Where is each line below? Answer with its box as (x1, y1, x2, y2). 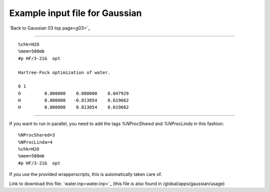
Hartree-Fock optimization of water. (18, 69, 111, 75)
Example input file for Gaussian (9, 7, 142, 18)
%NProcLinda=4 (18, 139, 52, 145)
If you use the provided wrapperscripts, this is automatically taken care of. (9, 171, 162, 177)
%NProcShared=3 (18, 132, 55, 138)
